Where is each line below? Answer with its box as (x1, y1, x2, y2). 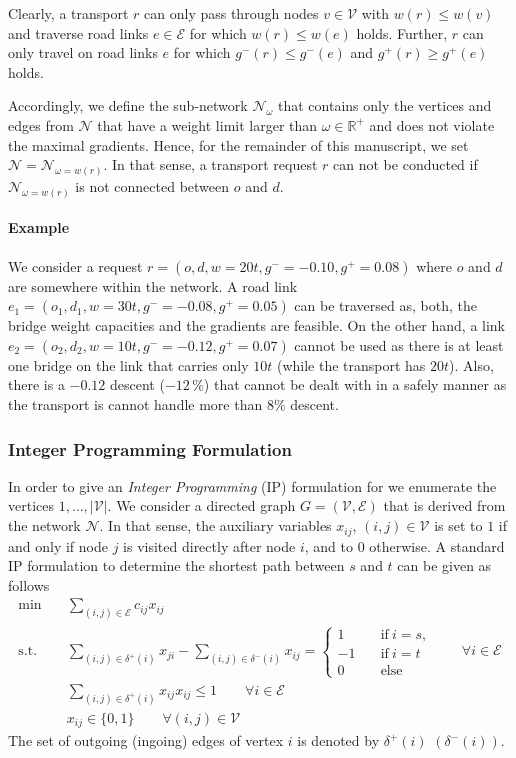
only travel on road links (8, 42, 158, 63)
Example (8, 217, 70, 238)
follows (8, 574, 50, 595)
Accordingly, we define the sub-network (8, 95, 248, 116)
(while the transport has (276, 354, 426, 375)
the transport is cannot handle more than (8, 394, 263, 415)
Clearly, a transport (8, 3, 129, 23)
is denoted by (297, 730, 380, 751)
